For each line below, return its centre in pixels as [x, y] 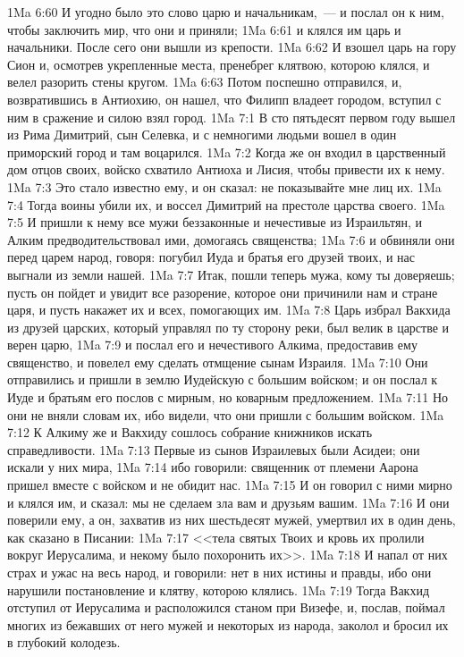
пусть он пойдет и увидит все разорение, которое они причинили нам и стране [223, 292]
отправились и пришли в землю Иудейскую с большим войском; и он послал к [223, 379]
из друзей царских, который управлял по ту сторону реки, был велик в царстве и [228, 327]
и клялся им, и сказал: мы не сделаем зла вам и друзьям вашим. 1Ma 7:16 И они [228, 502]
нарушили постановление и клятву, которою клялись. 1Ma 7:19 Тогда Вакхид [219, 590]
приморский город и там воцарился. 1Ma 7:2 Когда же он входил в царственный [227, 152]
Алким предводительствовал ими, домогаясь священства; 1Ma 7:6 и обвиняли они [231, 239]
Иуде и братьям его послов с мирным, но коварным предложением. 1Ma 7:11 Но [228, 397]
